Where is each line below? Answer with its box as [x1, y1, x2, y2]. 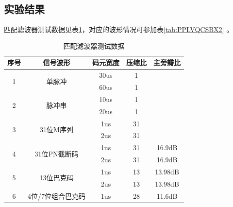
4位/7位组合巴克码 [28, 190, 85, 201]
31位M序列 [40, 124, 73, 135]
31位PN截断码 [34, 148, 79, 158]
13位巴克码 [39, 172, 74, 183]
